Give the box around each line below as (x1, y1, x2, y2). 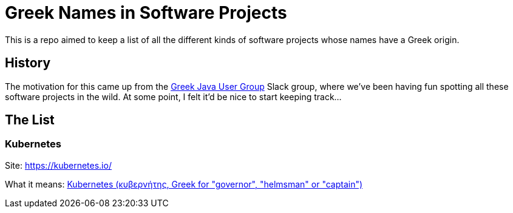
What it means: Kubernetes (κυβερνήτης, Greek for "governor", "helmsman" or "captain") (5, 178, 363, 189)
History (5, 55, 51, 71)
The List (5, 112, 55, 128)
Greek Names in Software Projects (5, 2, 287, 23)
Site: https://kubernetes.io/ (5, 160, 112, 171)
